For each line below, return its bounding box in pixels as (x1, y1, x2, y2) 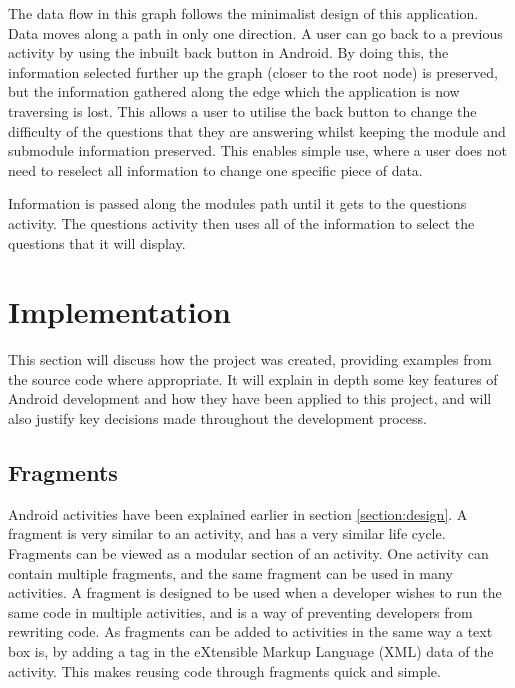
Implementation (8, 291, 231, 332)
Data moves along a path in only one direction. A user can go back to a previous (8, 22, 503, 43)
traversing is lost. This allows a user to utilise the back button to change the (8, 100, 477, 121)
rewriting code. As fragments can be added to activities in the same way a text (8, 621, 493, 642)
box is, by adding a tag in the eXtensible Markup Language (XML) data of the (8, 640, 494, 661)
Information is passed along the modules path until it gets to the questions (8, 193, 467, 214)
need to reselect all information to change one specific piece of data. (8, 159, 423, 180)
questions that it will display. (8, 232, 186, 253)
